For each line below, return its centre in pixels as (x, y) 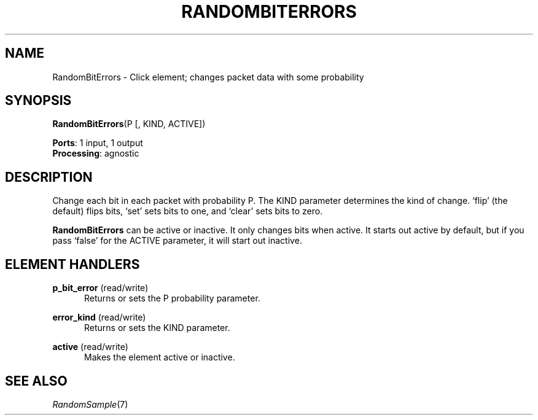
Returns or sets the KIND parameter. (157, 328)
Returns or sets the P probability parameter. (172, 298)
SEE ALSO (36, 381)
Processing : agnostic (96, 154)
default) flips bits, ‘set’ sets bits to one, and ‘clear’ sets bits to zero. (188, 211)
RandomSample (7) (90, 404)
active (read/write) (90, 347)
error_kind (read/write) (99, 317)
